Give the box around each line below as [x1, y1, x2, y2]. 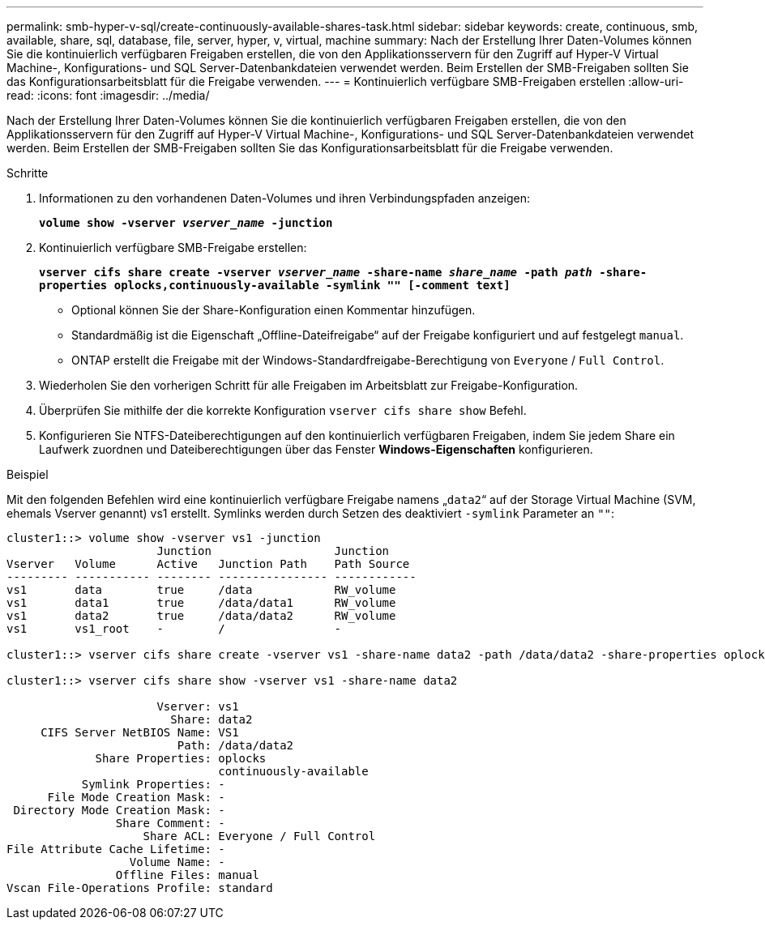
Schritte [6, 166, 49, 180]
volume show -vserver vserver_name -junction [39, 216, 333, 229]
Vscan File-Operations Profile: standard [6, 881, 273, 894]
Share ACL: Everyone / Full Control [143, 830, 376, 843]
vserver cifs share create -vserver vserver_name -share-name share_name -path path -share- [39, 266, 647, 279]
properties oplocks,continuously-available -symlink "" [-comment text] [39, 279, 511, 292]
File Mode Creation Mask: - [47, 791, 225, 804]
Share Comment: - [115, 817, 225, 830]
